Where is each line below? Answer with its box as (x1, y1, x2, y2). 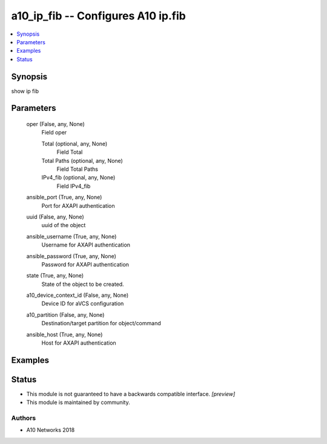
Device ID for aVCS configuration (41, 300, 124, 307)
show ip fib (11, 87, 39, 94)
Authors (11, 414, 36, 422)
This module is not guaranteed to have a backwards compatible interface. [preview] (26, 390, 236, 397)
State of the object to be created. (41, 280, 124, 288)
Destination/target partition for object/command (41, 320, 161, 327)
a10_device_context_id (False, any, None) (26, 291, 129, 299)
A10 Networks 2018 (26, 426, 75, 434)
